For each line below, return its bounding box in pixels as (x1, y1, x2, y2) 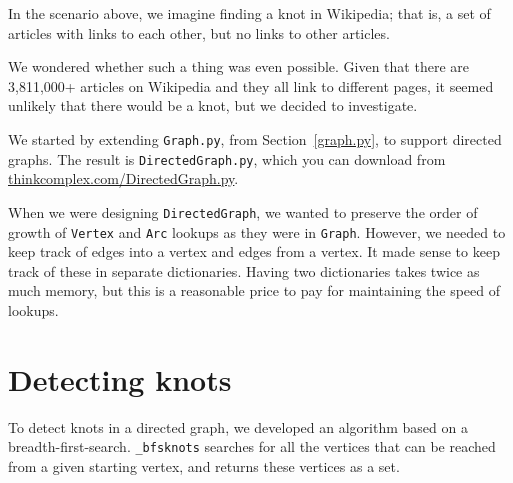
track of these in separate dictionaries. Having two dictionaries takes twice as (8, 260, 480, 281)
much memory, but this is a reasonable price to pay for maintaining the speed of (8, 280, 501, 301)
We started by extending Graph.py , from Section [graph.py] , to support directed (8, 128, 502, 149)
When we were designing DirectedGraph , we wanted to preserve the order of (8, 201, 478, 222)
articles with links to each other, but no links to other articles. (8, 22, 390, 43)
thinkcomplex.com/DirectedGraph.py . (8, 168, 239, 189)
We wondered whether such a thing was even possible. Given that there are (8, 56, 469, 77)
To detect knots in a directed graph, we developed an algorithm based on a (8, 416, 468, 437)
